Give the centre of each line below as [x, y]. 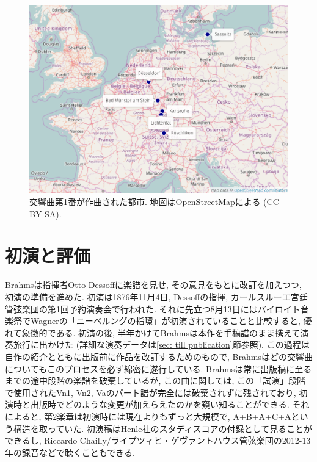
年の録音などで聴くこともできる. [70, 452]
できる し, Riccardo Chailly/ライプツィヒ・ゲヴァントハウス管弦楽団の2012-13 [158, 440]
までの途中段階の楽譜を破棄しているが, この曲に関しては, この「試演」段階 [155, 381]
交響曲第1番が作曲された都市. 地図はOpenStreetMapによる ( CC [154, 202]
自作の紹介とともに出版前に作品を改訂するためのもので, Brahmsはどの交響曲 [159, 356]
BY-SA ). [46, 213]
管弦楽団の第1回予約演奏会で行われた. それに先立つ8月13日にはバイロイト [153, 309]
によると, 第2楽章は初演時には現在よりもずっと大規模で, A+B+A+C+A [148, 416]
